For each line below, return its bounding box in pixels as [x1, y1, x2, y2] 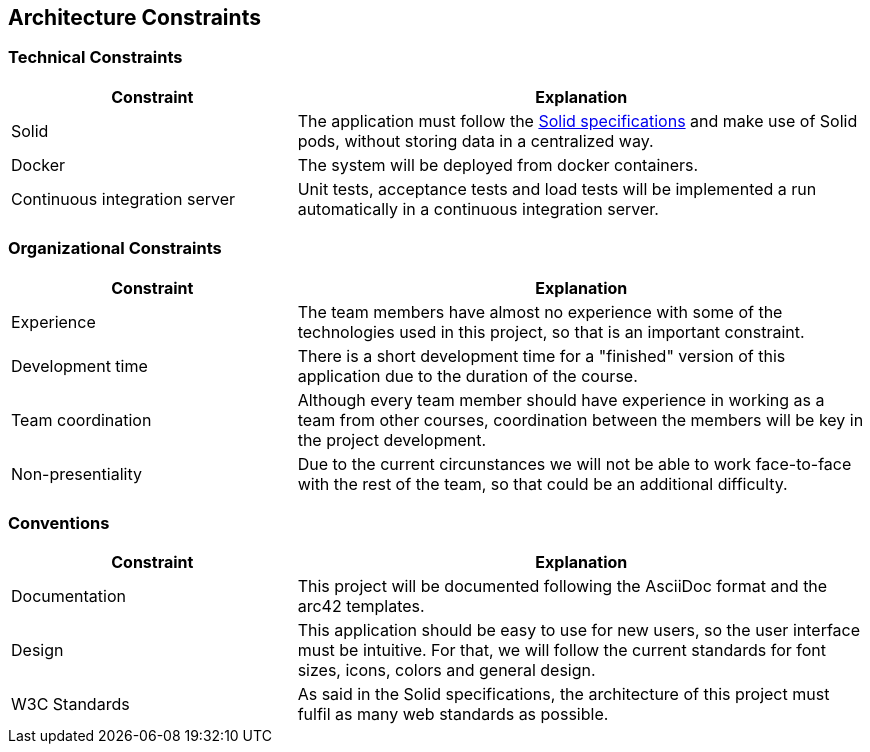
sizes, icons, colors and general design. [297, 660, 596, 681]
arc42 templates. [297, 596, 425, 617]
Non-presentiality [11, 463, 142, 484]
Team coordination [11, 409, 152, 430]
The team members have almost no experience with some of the [297, 301, 783, 322]
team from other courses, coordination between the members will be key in [297, 409, 864, 430]
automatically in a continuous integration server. [297, 198, 659, 219]
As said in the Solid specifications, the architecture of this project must [297, 684, 830, 705]
